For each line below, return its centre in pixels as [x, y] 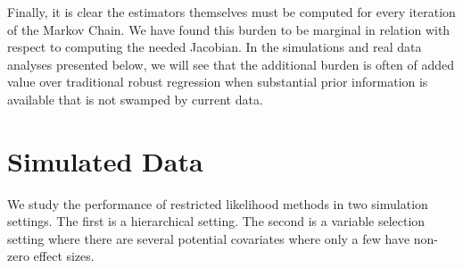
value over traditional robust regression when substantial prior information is [218, 82]
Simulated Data [105, 160]
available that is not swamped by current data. [135, 99]
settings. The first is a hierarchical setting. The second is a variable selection [216, 221]
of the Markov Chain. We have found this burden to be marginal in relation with [229, 29]
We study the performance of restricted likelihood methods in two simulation [218, 203]
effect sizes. [64, 256]
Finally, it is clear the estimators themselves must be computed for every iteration [231, 12]
